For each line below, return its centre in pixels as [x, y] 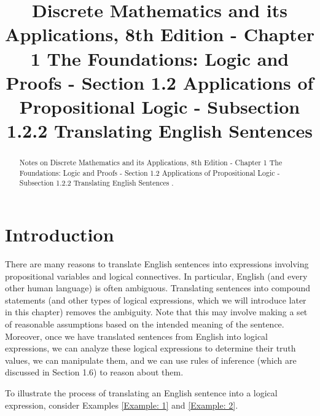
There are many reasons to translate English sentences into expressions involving [157, 264]
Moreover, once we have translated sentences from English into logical [137, 336]
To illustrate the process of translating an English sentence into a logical [141, 392]
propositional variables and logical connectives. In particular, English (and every [156, 276]
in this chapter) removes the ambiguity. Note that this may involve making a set [156, 312]
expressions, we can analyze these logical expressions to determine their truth [150, 348]
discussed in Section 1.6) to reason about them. [94, 372]
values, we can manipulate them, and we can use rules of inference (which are [151, 360]
